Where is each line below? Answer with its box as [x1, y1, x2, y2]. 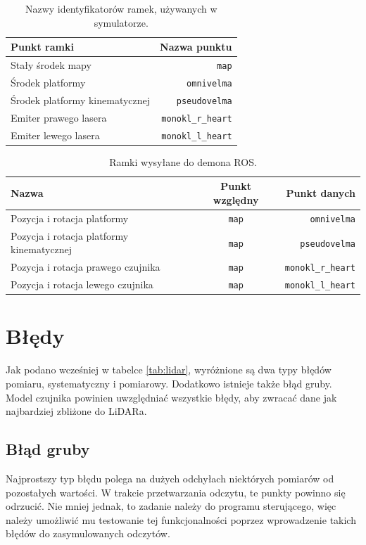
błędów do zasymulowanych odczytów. [6, 526, 170, 541]
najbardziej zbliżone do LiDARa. [6, 404, 147, 418]
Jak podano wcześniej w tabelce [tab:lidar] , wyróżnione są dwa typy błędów [6, 362, 332, 377]
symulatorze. [94, 15, 149, 30]
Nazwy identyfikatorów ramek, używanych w [25, 1, 217, 15]
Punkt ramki [11, 39, 74, 54]
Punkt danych [286, 186, 355, 200]
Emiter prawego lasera [11, 110, 107, 124]
